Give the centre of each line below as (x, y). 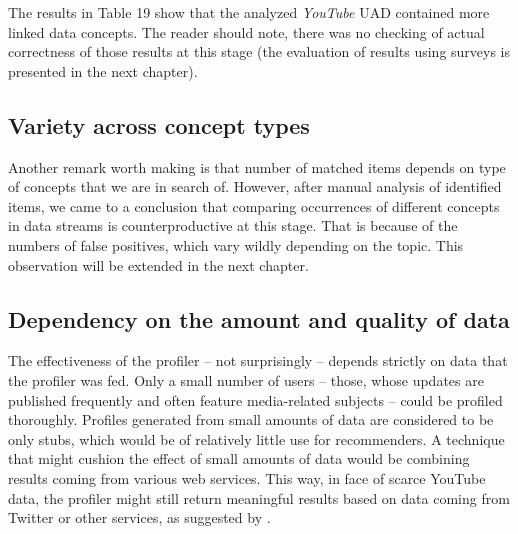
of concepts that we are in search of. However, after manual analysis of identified (255, 186)
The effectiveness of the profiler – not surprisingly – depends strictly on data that (258, 360)
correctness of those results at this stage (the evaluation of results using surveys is (259, 51)
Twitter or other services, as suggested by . (139, 517)
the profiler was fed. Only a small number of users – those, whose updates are (246, 379)
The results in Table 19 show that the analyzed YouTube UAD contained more (249, 12)
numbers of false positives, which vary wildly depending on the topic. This (236, 244)
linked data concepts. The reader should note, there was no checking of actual (246, 31)
